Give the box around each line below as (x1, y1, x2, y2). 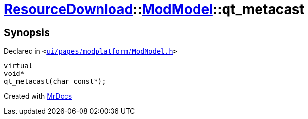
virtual (4, 62, 33, 70)
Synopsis (4, 26, 50, 39)
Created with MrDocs (4, 92, 72, 101)
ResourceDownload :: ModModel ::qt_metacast (4, 1, 305, 17)
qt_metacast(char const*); (4, 77, 106, 86)
